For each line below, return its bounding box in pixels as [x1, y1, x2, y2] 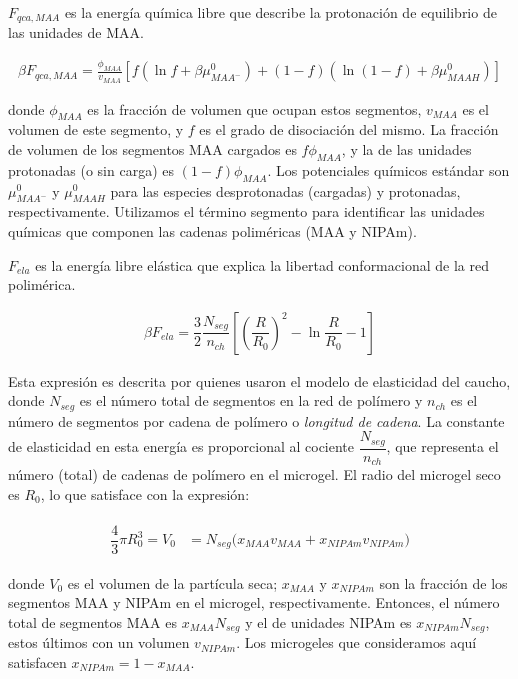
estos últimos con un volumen [8, 632, 190, 653]
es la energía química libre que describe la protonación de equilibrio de [64, 2, 497, 22]
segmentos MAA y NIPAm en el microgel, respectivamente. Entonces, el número [8, 592, 500, 613]
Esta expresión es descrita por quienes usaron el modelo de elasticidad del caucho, [8, 370, 511, 391]
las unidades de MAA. [8, 22, 144, 43]
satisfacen [8, 651, 67, 672]
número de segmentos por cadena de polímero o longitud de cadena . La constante [8, 410, 505, 431]
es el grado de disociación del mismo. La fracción [199, 119, 499, 140]
